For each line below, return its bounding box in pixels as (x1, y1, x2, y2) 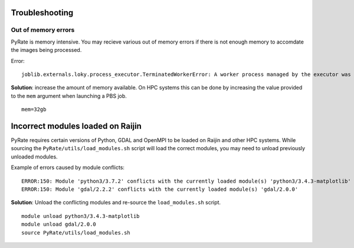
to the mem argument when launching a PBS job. (11, 92, 127, 100)
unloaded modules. (11, 153, 58, 160)
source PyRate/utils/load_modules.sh (21, 229, 131, 236)
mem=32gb (21, 106, 47, 113)
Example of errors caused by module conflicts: (11, 164, 125, 171)
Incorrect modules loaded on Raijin (11, 121, 142, 131)
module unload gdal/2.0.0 (21, 221, 97, 228)
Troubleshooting (11, 8, 74, 18)
